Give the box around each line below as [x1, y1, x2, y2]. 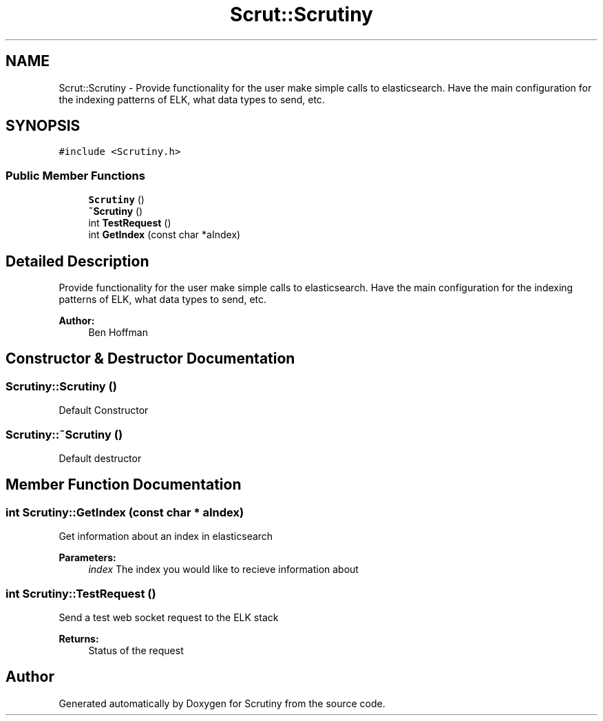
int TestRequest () [88, 217, 171, 229]
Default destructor [59, 452, 142, 464]
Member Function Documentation [6, 476, 242, 494]
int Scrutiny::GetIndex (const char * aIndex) [6, 505, 244, 519]
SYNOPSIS [6, 117, 81, 135]
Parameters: [59, 552, 116, 564]
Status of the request [88, 644, 184, 656]
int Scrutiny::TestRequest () [6, 586, 156, 600]
